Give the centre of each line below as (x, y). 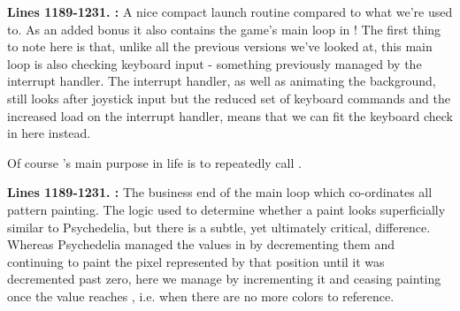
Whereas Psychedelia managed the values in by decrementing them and (201, 244)
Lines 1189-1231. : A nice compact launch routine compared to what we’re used (230, 11)
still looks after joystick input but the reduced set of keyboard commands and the (229, 98)
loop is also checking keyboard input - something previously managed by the (215, 63)
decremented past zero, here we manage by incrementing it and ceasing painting (224, 279)
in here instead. (49, 133)
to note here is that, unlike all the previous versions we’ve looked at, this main (220, 46)
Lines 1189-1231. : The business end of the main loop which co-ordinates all (220, 192)
